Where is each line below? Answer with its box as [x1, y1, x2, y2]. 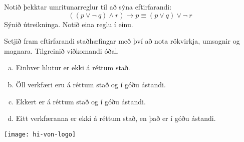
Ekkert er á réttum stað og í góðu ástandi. [16, 96, 146, 106]
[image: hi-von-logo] [4, 130, 76, 138]
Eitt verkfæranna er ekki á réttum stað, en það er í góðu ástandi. [16, 113, 216, 123]
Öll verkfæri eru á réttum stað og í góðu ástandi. [16, 79, 166, 89]
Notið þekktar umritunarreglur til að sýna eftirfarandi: [4, 2, 172, 12]
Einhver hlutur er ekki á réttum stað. [16, 62, 130, 73]
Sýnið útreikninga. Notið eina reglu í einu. [4, 19, 133, 29]
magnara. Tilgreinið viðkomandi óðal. [4, 45, 119, 56]
